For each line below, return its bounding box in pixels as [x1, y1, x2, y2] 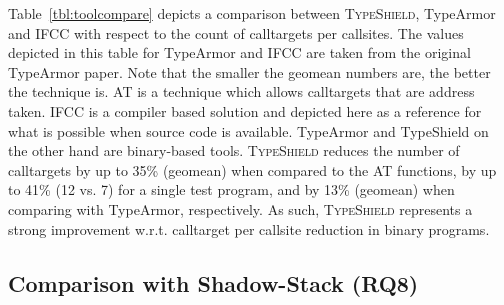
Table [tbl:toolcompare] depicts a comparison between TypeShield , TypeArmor [8, 3, 496, 23]
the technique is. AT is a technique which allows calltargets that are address [8, 81, 475, 102]
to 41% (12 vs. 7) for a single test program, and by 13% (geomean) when [8, 179, 455, 200]
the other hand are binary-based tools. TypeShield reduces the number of [8, 140, 460, 161]
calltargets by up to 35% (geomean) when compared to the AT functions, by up [8, 159, 497, 180]
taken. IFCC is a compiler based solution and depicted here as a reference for [8, 100, 482, 121]
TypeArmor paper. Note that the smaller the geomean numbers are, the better [8, 61, 491, 82]
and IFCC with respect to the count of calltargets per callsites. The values [8, 22, 464, 43]
